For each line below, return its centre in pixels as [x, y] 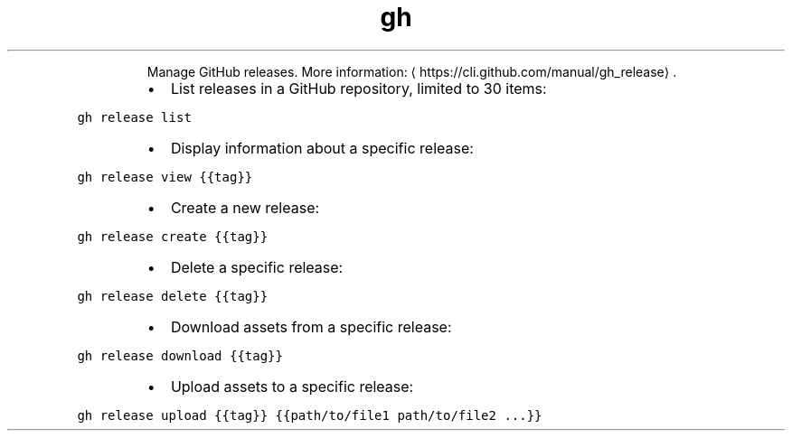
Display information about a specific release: [322, 148]
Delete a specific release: [257, 267]
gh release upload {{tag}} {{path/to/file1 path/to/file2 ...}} [310, 415]
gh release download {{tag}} [180, 355]
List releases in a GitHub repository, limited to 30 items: [358, 88]
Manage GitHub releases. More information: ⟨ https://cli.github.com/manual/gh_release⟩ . [412, 71]
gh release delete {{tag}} [173, 296]
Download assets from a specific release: [311, 326]
